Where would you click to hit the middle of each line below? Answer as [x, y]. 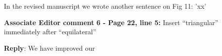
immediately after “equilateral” [50, 32]
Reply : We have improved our [49, 48]
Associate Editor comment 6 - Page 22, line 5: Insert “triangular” [111, 22]
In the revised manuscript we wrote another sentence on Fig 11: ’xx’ [105, 6]
